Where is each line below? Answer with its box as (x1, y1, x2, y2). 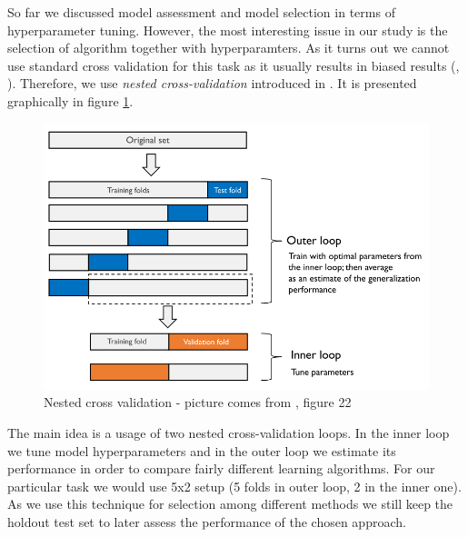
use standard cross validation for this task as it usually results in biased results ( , (7, 55, 460, 75)
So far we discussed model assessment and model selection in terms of (7, 3, 395, 21)
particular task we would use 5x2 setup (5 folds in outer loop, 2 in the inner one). (7, 476, 462, 495)
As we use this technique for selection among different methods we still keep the (7, 494, 453, 513)
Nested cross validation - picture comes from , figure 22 (44, 393, 352, 412)
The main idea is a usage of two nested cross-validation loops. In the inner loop (7, 423, 450, 442)
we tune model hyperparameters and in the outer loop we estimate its (7, 441, 396, 460)
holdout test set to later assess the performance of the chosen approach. (7, 512, 406, 531)
